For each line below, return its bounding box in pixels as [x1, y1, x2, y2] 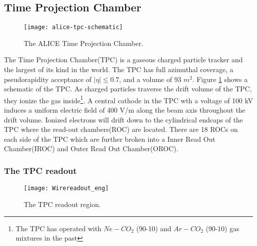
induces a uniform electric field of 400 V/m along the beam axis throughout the [4, 105, 246, 115]
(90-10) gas [206, 223, 239, 233]
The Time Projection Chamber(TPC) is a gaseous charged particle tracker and [4, 54, 243, 65]
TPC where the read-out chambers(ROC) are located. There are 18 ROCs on [4, 124, 238, 134]
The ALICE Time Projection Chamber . [24, 38, 143, 48]
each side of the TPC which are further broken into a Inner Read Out [4, 133, 215, 144]
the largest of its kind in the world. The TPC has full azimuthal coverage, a [4, 64, 234, 75]
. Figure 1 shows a [192, 74, 248, 84]
